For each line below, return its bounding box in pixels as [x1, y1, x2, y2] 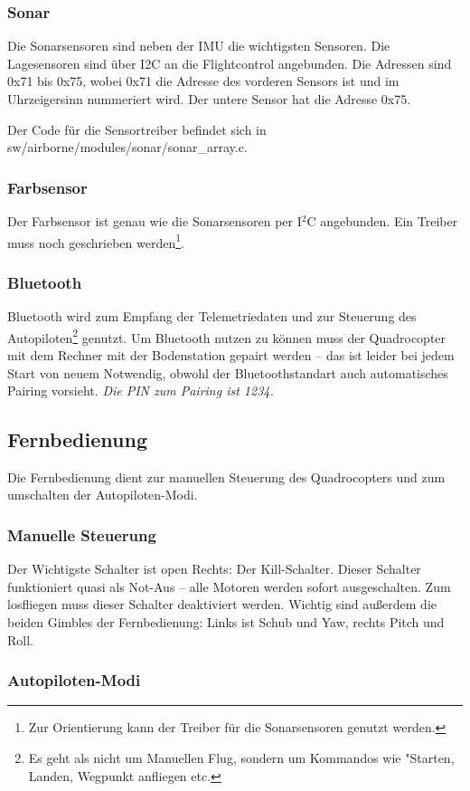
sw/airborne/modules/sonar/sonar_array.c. [7, 138, 248, 157]
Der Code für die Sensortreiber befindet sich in [7, 119, 267, 138]
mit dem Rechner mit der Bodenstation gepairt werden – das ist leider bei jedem [7, 345, 455, 364]
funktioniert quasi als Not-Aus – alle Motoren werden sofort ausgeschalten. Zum [7, 577, 451, 596]
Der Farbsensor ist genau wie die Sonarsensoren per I [7, 212, 302, 230]
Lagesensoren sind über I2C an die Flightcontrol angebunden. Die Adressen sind [7, 53, 452, 72]
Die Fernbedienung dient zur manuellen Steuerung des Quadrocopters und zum [7, 467, 446, 486]
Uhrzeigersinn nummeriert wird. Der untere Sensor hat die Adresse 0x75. [7, 90, 411, 108]
